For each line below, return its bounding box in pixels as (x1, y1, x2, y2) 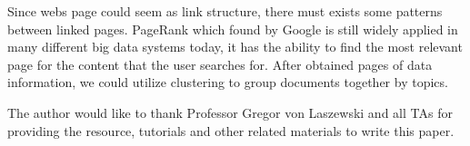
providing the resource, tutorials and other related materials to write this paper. (7, 121, 455, 140)
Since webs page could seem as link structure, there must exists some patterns (7, 2, 443, 20)
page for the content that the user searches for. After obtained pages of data (7, 54, 433, 73)
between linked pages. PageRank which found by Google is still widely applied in (7, 19, 458, 38)
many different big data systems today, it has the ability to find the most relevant (7, 37, 463, 56)
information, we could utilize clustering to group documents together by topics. (7, 73, 448, 92)
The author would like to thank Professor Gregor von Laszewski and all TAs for (7, 102, 453, 122)
